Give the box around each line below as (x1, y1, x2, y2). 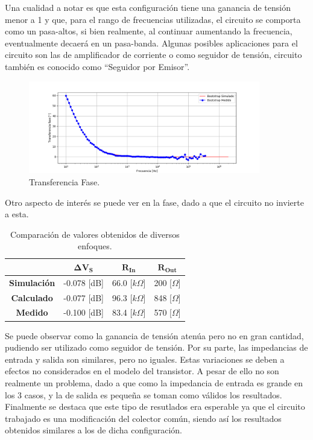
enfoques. (78, 240, 112, 252)
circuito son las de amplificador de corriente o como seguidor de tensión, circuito (5, 48, 302, 61)
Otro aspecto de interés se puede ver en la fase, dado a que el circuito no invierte (5, 196, 304, 208)
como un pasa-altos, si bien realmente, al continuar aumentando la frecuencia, (5, 25, 292, 37)
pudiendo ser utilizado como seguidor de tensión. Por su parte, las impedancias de (5, 341, 308, 354)
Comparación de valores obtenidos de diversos (10, 228, 180, 240)
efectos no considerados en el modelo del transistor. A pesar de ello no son (5, 365, 279, 377)
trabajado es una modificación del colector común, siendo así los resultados (5, 412, 282, 424)
